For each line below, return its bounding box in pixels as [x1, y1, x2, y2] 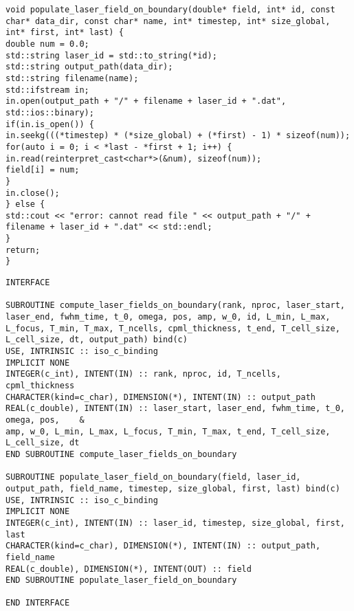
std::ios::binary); [5, 107, 94, 118]
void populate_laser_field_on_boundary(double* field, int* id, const [5, 5, 335, 14]
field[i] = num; [5, 165, 80, 175]
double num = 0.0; [5, 38, 89, 49]
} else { [5, 199, 45, 210]
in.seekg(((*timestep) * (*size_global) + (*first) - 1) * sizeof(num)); [5, 131, 351, 141]
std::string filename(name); [5, 73, 139, 83]
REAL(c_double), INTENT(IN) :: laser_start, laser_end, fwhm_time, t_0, [5, 403, 345, 414]
